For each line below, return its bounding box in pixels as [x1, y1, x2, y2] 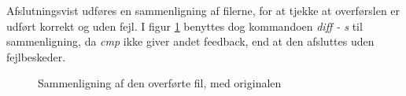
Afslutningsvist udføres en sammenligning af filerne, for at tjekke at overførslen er [6, 2, 400, 18]
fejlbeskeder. [6, 48, 66, 65]
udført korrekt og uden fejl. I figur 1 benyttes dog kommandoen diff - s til [6, 17, 363, 34]
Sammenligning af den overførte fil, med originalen [38, 75, 282, 91]
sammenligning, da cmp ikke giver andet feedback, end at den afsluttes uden [6, 33, 375, 50]
